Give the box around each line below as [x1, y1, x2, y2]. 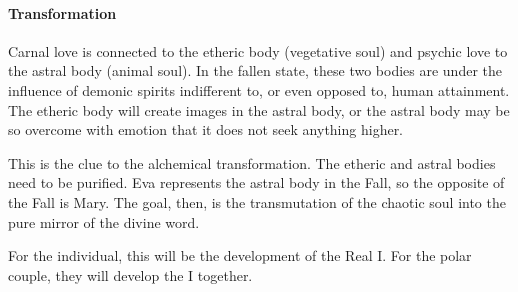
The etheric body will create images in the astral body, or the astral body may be [8, 99, 510, 120]
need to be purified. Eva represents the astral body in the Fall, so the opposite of [8, 172, 505, 193]
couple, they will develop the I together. [8, 264, 253, 285]
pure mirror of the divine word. [8, 211, 200, 232]
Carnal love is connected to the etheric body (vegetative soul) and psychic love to [8, 40, 508, 61]
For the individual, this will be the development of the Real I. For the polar [8, 245, 472, 266]
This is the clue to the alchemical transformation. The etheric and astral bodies [8, 152, 496, 173]
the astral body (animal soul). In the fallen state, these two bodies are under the [8, 60, 503, 81]
